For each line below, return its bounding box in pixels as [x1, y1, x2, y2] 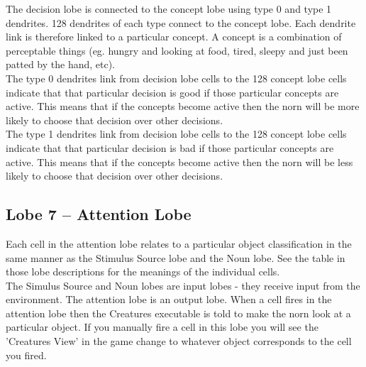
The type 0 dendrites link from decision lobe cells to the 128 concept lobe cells [6, 70, 347, 85]
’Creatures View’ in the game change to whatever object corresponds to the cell [6, 334, 352, 349]
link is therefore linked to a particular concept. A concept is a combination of [6, 29, 342, 44]
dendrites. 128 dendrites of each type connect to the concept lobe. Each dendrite [6, 15, 356, 30]
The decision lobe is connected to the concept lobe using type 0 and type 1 [6, 1, 332, 16]
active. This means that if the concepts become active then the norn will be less [6, 154, 353, 169]
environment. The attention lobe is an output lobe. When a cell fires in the [6, 292, 332, 307]
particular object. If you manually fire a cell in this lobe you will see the [6, 319, 318, 334]
